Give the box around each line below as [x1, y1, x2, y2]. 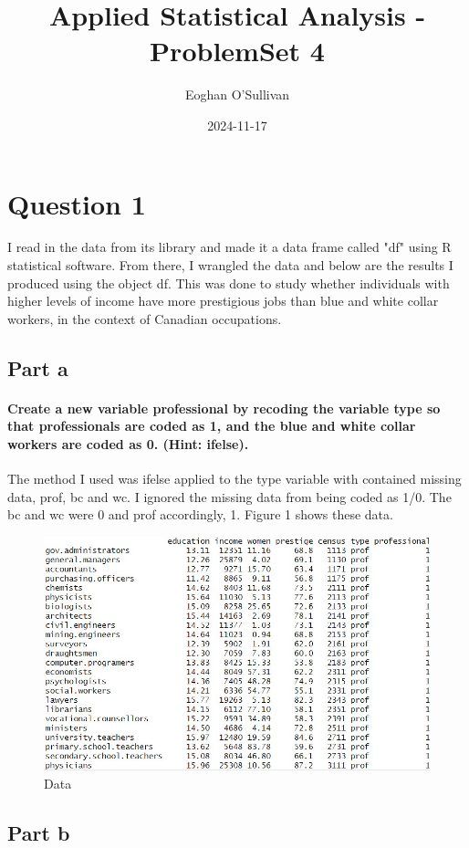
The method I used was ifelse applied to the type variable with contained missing [7, 469, 462, 488]
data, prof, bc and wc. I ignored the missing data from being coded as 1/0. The [7, 487, 452, 506]
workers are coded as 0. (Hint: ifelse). [7, 434, 249, 453]
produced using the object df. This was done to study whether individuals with [7, 273, 450, 292]
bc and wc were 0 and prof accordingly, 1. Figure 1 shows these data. [7, 505, 393, 524]
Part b [7, 818, 70, 846]
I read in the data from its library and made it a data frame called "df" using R [7, 237, 452, 256]
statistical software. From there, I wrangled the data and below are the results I [7, 256, 453, 275]
